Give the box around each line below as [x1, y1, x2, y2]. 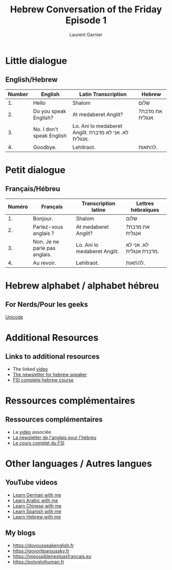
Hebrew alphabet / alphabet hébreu [5, 280, 159, 291]
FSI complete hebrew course [12, 377, 74, 383]
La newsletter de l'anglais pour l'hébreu [12, 434, 96, 440]
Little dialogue [5, 55, 68, 66]
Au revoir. [33, 259, 56, 266]
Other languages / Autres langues [5, 457, 152, 469]
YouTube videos [5, 478, 58, 487]
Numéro [8, 203, 28, 210]
